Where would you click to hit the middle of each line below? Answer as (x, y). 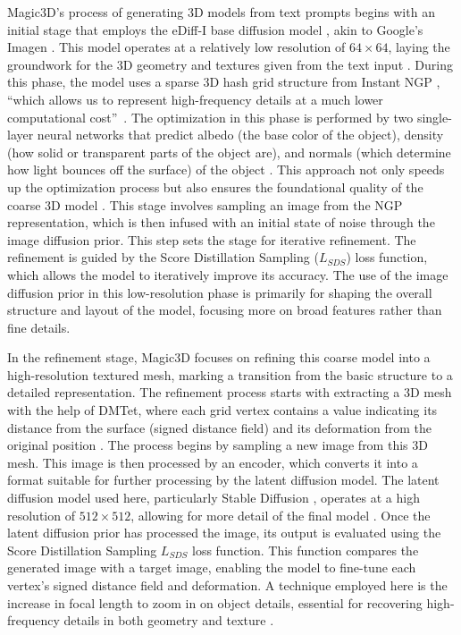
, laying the (419, 47)
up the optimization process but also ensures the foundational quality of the (215, 186)
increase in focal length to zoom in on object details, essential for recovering (215, 602)
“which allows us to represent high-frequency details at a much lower (195, 99)
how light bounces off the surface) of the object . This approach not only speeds (226, 169)
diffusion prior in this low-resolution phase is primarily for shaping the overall (220, 292)
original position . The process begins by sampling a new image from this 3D (218, 445)
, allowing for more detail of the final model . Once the (281, 515)
